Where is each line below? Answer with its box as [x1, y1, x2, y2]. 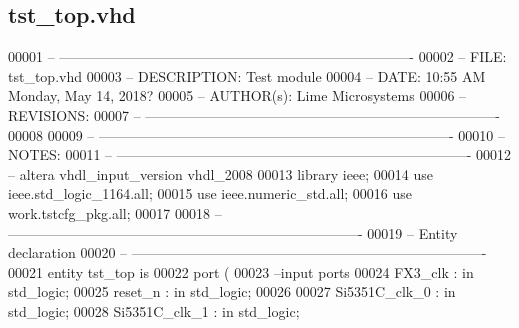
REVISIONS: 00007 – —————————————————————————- [8, 104, 500, 125]
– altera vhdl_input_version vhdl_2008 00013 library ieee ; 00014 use [8, 163, 434, 184]
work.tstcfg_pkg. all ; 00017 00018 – [8, 202, 222, 223]
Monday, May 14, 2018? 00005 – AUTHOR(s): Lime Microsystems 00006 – [8, 85, 467, 106]
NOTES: [8, 144, 61, 165]
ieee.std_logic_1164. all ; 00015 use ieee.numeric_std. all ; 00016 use [8, 183, 413, 204]
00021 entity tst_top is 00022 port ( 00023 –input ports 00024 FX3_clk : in [8, 261, 474, 282]
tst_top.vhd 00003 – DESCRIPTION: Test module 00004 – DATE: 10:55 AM [8, 65, 486, 86]
